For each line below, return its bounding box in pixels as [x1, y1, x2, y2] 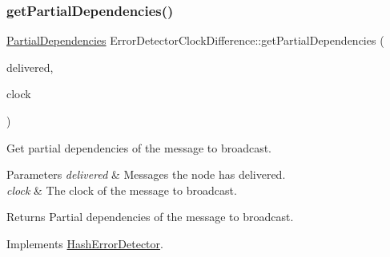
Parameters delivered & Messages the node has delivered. [6, 166, 286, 183]
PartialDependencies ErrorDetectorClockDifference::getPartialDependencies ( [6, 32, 384, 49]
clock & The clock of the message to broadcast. [6, 181, 237, 198]
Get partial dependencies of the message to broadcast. [6, 139, 272, 156]
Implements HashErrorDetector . [6, 235, 163, 251]
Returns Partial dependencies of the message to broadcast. [6, 208, 294, 225]
